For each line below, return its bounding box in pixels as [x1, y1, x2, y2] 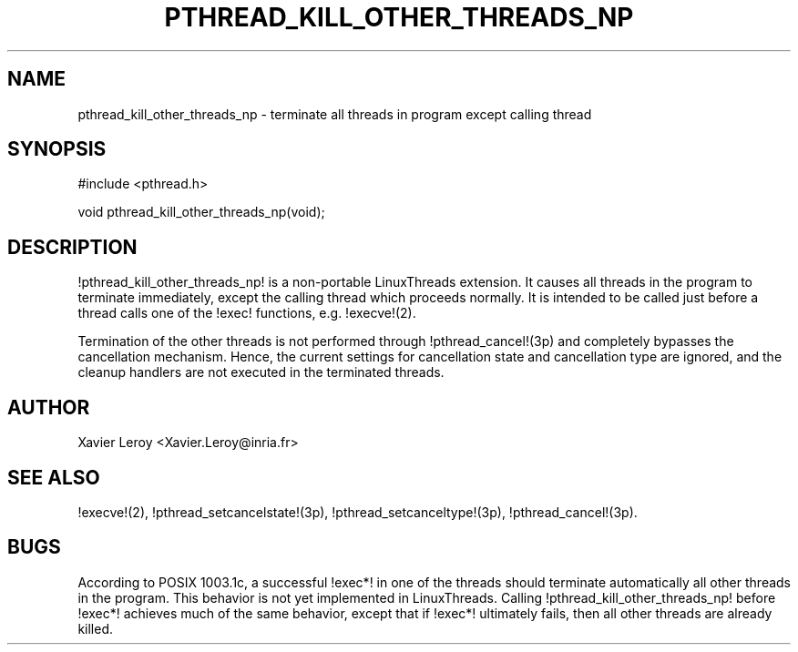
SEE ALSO [7, 465, 100, 489]
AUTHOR [7, 395, 90, 419]
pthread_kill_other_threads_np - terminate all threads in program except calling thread [77, 106, 592, 122]
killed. [77, 620, 114, 637]
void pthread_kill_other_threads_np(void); [77, 204, 325, 220]
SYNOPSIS [7, 138, 107, 161]
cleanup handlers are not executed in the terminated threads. [77, 364, 445, 381]
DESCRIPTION [7, 235, 138, 259]
